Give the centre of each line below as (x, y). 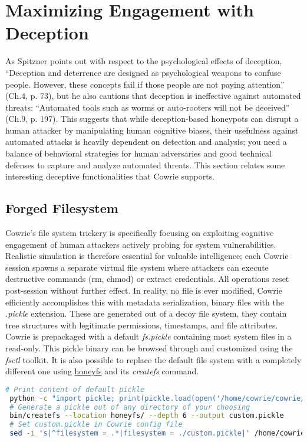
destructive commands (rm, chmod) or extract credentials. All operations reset (147, 279)
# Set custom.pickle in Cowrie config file (96, 425)
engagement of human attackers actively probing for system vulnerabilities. (141, 244)
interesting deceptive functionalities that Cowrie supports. (110, 176)
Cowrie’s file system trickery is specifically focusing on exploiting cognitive (140, 233)
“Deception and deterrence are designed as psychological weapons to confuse (143, 72)
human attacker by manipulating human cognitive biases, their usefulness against (152, 130)
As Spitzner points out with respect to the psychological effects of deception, (144, 61)
